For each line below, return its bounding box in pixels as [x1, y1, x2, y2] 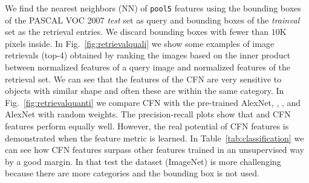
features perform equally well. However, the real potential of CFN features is [5, 120, 289, 132]
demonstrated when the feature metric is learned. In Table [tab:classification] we [5, 131, 304, 144]
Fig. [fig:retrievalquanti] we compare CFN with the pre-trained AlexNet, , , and [5, 96, 301, 108]
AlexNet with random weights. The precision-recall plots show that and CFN [5, 108, 291, 120]
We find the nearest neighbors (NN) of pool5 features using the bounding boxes [5, 2, 301, 14]
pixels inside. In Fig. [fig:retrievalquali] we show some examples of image [5, 37, 275, 49]
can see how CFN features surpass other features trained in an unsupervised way [5, 143, 304, 156]
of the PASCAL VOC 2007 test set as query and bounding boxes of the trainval [5, 13, 300, 26]
